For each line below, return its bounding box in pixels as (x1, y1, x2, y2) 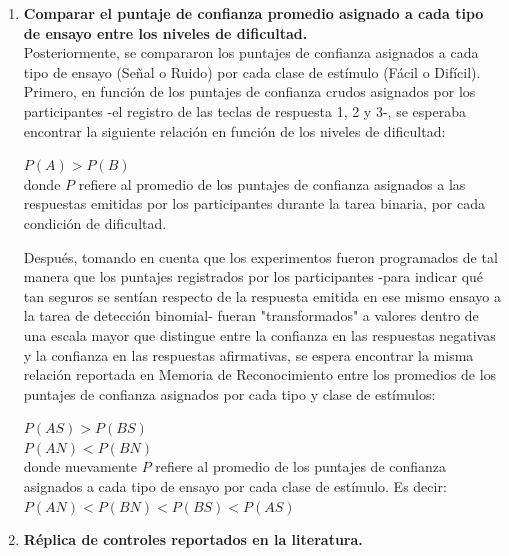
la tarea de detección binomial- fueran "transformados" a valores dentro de (23, 305, 479, 326)
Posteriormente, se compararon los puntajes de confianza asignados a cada (23, 42, 479, 63)
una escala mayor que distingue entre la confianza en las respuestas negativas (23, 324, 496, 345)
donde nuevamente (23, 456, 137, 477)
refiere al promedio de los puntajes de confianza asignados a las (78, 173, 466, 194)
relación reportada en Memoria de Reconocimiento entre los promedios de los (23, 364, 497, 385)
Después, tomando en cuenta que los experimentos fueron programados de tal (23, 246, 498, 267)
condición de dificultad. (23, 212, 167, 233)
